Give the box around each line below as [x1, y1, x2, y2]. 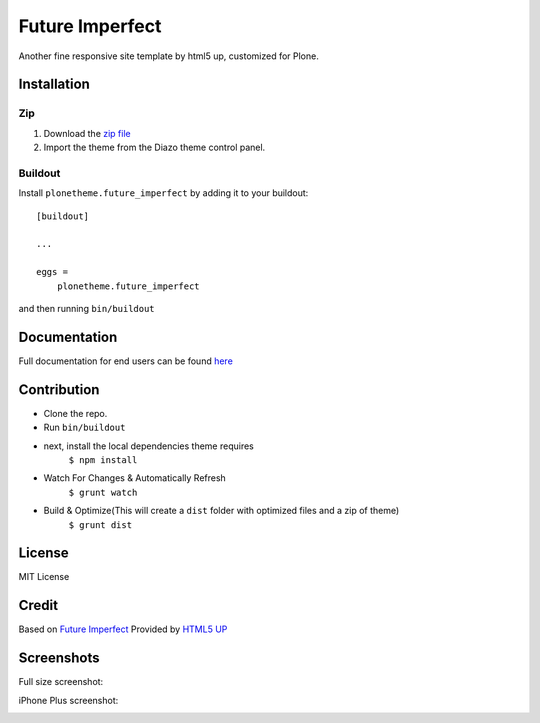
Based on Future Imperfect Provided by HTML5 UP [18, 623, 228, 635]
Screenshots [18, 650, 100, 667]
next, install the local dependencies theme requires [43, 440, 254, 452]
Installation [18, 76, 90, 93]
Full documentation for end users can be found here [18, 355, 234, 367]
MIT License [18, 571, 70, 583]
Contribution [18, 381, 100, 398]
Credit [18, 597, 59, 614]
